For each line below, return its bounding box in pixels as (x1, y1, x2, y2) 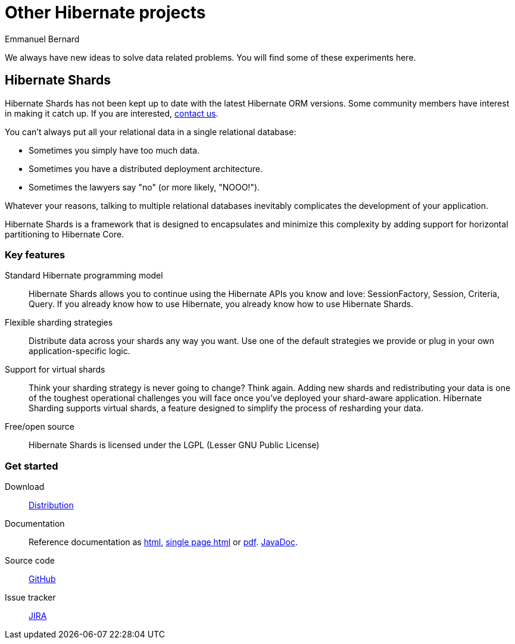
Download (5, 482, 45, 492)
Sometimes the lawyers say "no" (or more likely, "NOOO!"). (29, 182, 260, 192)
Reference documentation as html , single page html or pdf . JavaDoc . (29, 537, 298, 548)
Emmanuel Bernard (5, 33, 80, 44)
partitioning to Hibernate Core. (5, 229, 124, 239)
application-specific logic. (29, 346, 130, 357)
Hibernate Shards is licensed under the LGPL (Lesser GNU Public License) (29, 440, 320, 451)
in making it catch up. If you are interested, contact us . (5, 108, 219, 118)
